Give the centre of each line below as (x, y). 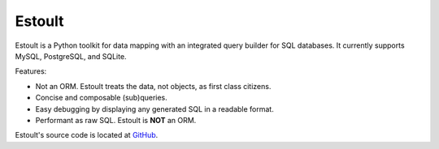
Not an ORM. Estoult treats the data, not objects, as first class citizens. (153, 86)
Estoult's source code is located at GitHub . (87, 135)
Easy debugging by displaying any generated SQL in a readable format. (154, 109)
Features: (31, 71)
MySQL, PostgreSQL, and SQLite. (71, 56)
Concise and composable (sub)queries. (102, 98)
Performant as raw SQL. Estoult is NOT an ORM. (116, 120)
